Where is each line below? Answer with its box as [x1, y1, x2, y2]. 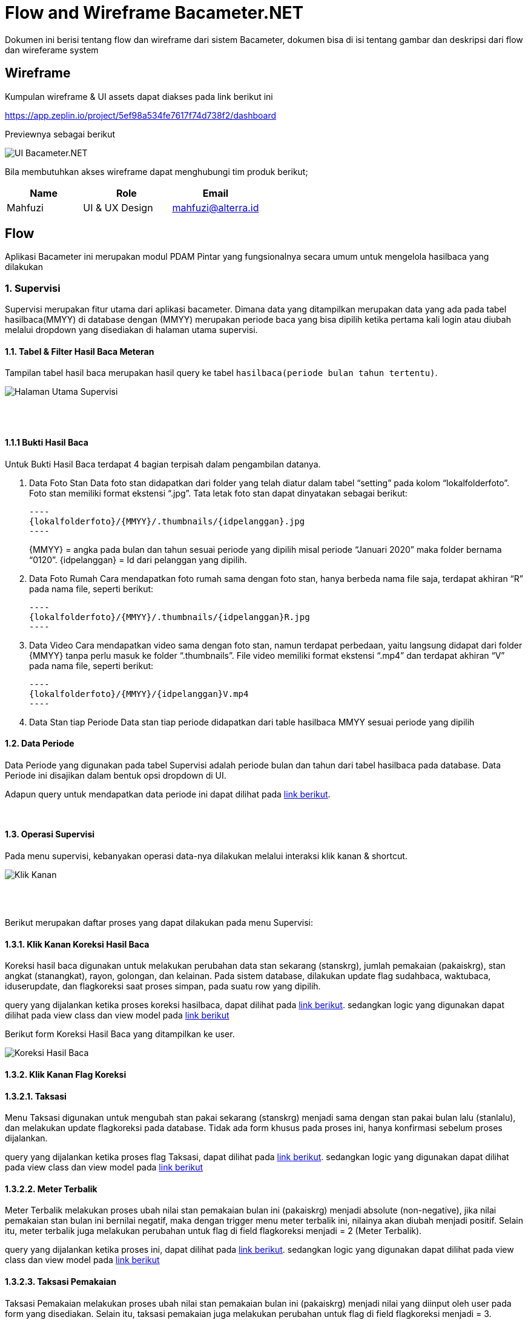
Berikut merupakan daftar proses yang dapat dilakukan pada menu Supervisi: [5, 917, 313, 928]
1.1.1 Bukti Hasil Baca [5, 437, 88, 448]
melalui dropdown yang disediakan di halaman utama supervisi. [5, 325, 258, 335]
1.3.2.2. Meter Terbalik [5, 1183, 97, 1194]
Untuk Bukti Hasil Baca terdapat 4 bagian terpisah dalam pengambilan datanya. [5, 458, 321, 469]
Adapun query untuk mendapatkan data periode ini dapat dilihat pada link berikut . [5, 788, 331, 799]
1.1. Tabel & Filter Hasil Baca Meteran [5, 346, 154, 357]
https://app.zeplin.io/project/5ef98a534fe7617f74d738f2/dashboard [5, 110, 277, 120]
